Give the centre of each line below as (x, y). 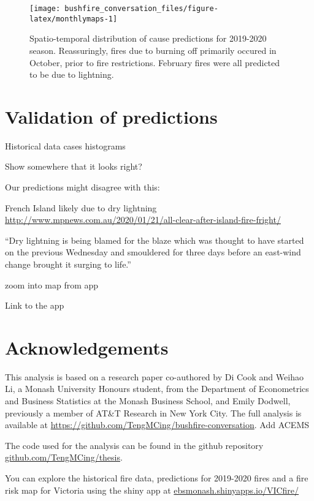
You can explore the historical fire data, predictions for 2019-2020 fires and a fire (157, 478)
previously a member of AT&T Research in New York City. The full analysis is (153, 412)
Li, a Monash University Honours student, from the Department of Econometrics (157, 389)
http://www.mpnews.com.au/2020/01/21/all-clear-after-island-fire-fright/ (143, 220)
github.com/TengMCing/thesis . (64, 457)
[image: (45, 9)
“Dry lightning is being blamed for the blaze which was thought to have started (155, 240)
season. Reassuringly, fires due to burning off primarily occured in (153, 50)
